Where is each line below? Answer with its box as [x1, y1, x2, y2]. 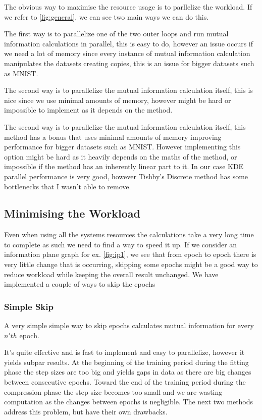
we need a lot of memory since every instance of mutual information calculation [4, 48, 250, 59]
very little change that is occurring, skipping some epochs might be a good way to [4, 259, 258, 270]
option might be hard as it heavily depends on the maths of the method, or [4, 151, 237, 162]
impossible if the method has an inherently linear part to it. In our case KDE [4, 161, 244, 172]
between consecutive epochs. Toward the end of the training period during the [4, 377, 246, 387]
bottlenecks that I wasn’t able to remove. [4, 181, 131, 191]
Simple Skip [4, 300, 54, 312]
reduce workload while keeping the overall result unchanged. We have [4, 269, 219, 279]
